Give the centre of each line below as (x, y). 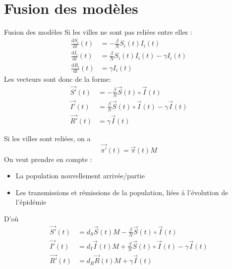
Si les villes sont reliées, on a (47, 138)
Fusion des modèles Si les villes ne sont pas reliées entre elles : (98, 32)
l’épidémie (31, 202)
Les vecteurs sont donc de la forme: (58, 79)
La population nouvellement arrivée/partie (80, 176)
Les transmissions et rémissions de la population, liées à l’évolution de (122, 192)
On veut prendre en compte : (48, 159)
